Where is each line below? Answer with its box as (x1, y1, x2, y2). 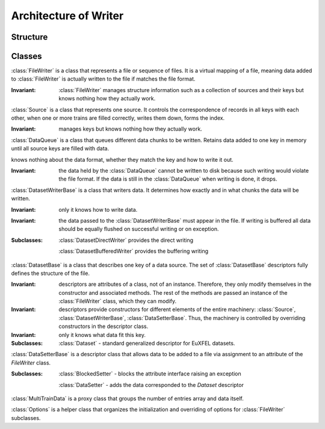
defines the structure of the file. (11, 270, 90, 277)
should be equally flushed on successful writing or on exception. (58, 226, 219, 233)
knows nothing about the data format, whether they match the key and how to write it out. (11, 156, 234, 163)
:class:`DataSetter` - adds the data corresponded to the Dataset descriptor (58, 381, 244, 388)
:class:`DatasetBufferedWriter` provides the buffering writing (58, 247, 209, 255)
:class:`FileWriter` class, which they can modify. (58, 298, 177, 305)
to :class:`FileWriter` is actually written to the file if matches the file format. (11, 75, 196, 82)
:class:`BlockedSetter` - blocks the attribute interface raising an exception (58, 370, 242, 377)
